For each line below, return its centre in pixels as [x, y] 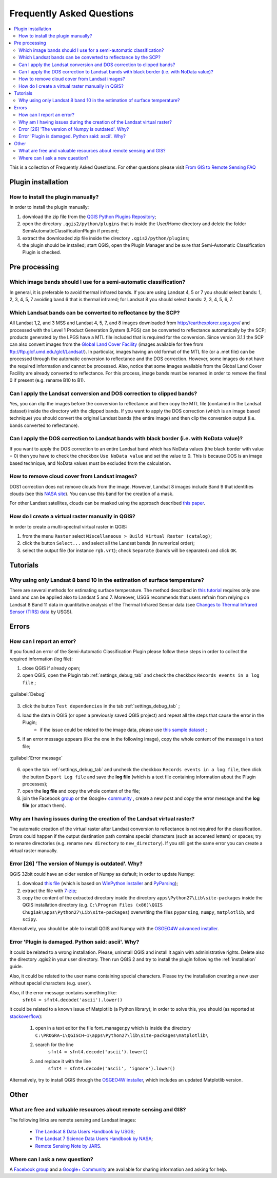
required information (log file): [41, 659]
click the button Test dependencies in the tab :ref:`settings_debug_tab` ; [101, 706]
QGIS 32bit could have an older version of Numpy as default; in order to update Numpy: [102, 874]
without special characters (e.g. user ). [51, 983]
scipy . [30, 919]
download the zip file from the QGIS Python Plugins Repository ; [89, 217]
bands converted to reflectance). [44, 425]
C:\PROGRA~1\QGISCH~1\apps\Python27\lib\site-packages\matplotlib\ [122, 1035]
